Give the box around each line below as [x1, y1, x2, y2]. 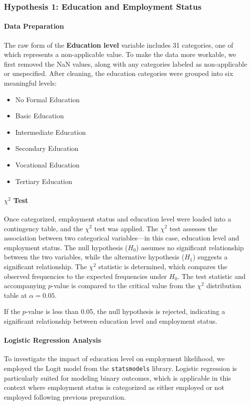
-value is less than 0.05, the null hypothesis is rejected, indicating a [26, 306, 225, 316]
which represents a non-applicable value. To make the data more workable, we [4, 49, 236, 59]
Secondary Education [15, 143, 79, 153]
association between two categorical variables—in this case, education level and [4, 233, 239, 243]
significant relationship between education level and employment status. [4, 315, 218, 326]
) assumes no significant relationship [136, 242, 244, 252]
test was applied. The [94, 223, 158, 233]
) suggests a [193, 252, 228, 262]
